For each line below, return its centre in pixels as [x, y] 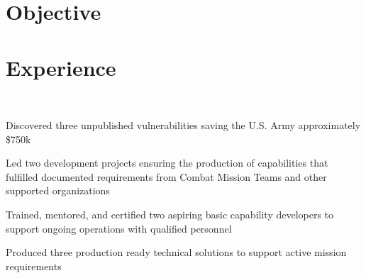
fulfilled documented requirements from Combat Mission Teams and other [166, 176]
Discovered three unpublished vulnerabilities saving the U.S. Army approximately [183, 125]
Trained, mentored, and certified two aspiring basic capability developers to [170, 215]
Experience [61, 67]
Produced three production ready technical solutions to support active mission [176, 252]
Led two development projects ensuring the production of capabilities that [167, 163]
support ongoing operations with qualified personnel [119, 228]
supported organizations [58, 190]
